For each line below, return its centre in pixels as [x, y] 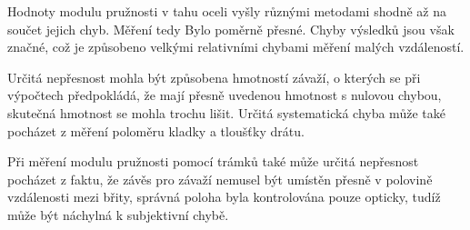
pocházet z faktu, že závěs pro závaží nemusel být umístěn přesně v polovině [220, 179]
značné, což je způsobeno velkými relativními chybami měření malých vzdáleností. [236, 47]
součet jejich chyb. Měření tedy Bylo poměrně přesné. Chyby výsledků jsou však [231, 29]
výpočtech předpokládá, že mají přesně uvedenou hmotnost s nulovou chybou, [225, 95]
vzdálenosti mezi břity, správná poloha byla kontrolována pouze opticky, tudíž [224, 197]
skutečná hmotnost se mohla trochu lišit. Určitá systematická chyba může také [226, 112]
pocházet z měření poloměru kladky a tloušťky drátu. [156, 130]
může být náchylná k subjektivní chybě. [118, 214]
